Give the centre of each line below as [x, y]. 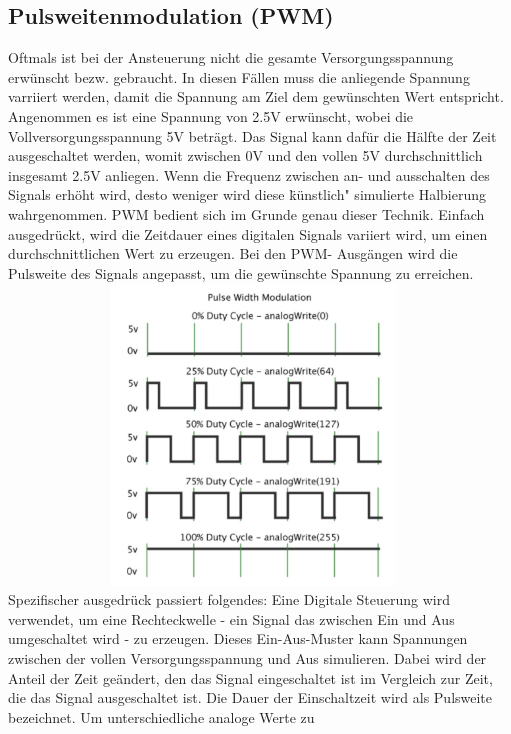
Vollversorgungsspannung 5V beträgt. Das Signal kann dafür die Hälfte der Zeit [252, 135]
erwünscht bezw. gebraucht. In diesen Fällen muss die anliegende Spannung [239, 76]
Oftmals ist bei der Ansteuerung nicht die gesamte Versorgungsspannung [231, 57]
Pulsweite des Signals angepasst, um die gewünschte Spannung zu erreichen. [241, 272]
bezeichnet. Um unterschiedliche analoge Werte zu [161, 716]
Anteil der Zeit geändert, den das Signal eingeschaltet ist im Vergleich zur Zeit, [250, 677]
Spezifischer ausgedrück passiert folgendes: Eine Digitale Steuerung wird [229, 599]
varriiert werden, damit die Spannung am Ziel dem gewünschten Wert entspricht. [256, 96]
